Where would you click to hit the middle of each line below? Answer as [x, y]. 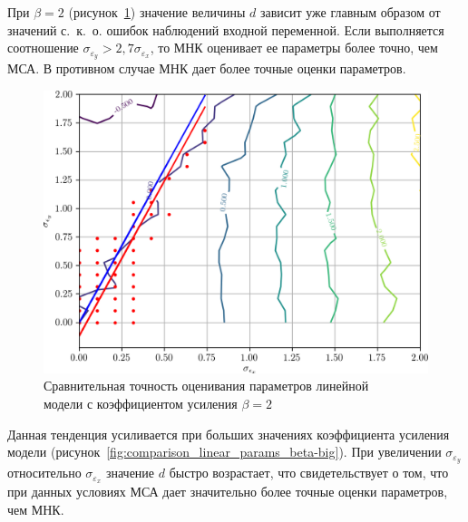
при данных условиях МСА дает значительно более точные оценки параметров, [228, 491]
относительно [44, 473]
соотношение [43, 48]
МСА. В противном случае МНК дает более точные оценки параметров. [207, 68]
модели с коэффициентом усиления [141, 404]
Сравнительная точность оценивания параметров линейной [206, 386]
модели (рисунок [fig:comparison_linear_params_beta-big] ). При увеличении [224, 452]
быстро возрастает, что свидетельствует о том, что [309, 473]
